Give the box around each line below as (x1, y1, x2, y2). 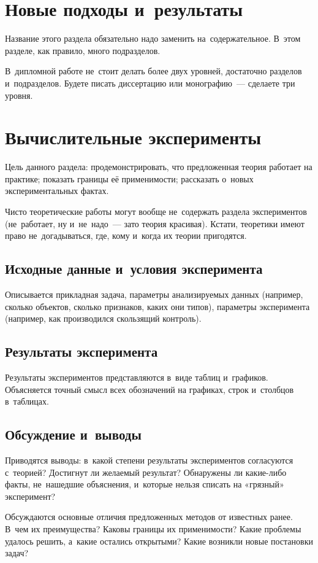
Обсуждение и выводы (5, 425, 142, 444)
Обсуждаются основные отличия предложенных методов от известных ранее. (5, 510, 293, 523)
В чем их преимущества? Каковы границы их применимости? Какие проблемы (5, 522, 301, 535)
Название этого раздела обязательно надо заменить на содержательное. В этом (5, 32, 301, 45)
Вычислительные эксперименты (5, 125, 262, 150)
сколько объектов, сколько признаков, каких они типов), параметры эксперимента (5, 300, 310, 313)
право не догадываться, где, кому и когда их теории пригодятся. (5, 229, 247, 242)
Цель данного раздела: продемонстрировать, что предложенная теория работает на (5, 160, 312, 173)
